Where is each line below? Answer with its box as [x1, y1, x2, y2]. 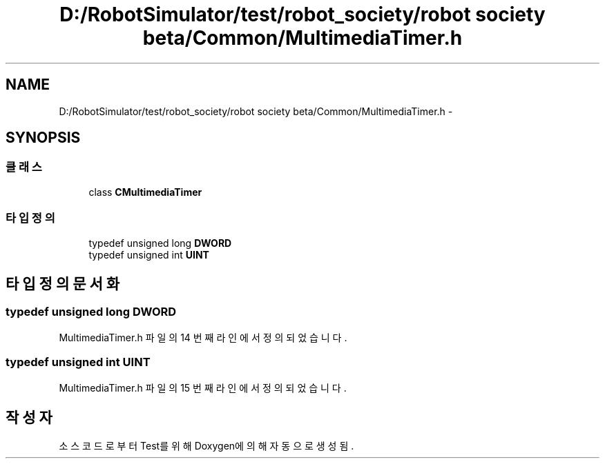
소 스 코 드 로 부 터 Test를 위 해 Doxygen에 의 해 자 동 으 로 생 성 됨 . [59, 440, 354, 452]
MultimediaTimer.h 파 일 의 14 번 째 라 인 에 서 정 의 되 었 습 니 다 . [59, 331, 347, 343]
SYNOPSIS [6, 129, 81, 147]
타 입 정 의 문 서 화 [6, 274, 120, 292]
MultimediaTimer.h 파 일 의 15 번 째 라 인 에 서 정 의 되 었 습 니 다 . [59, 381, 347, 394]
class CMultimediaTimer [88, 185, 202, 198]
